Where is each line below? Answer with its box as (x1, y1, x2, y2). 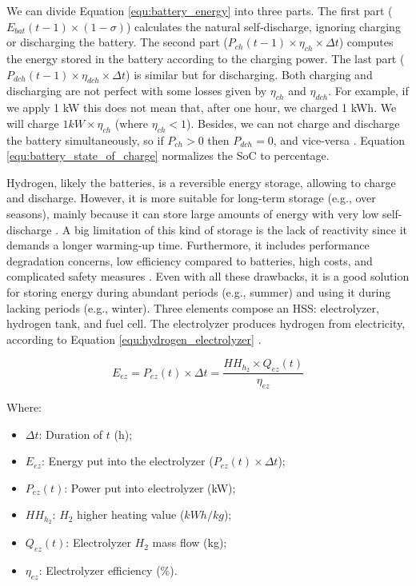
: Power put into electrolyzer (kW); (64, 479, 236, 496)
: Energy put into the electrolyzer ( (42, 452, 214, 469)
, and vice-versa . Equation (273, 131, 406, 148)
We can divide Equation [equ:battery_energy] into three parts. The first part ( (6, 2, 393, 18)
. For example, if (328, 82, 409, 99)
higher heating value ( (77, 506, 185, 523)
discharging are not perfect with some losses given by (6, 82, 267, 99)
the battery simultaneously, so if (6, 131, 164, 148)
